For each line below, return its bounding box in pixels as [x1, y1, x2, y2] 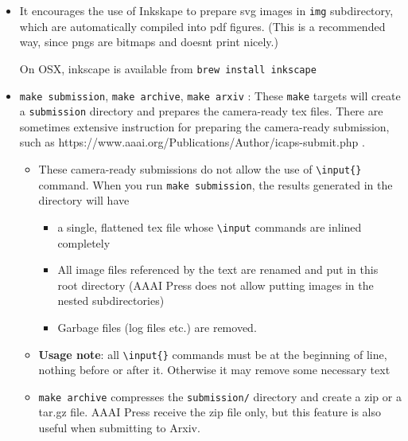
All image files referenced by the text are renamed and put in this [57, 261, 379, 278]
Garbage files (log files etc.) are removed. [57, 318, 257, 335]
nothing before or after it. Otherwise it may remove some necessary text [38, 361, 391, 378]
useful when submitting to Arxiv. [38, 420, 200, 436]
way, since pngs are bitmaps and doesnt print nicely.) [19, 33, 278, 50]
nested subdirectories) [57, 292, 165, 309]
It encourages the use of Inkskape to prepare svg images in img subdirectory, [19, 2, 394, 18]
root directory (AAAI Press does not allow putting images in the [57, 276, 374, 293]
